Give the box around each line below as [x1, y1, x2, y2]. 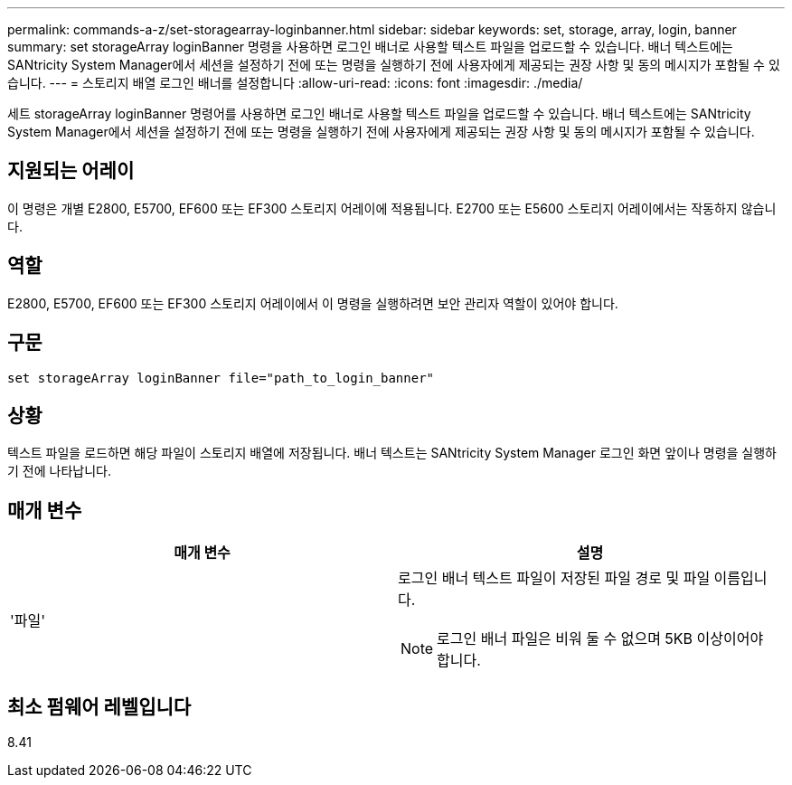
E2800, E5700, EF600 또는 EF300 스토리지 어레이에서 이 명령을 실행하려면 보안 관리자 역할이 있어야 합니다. [7, 295, 618, 311]
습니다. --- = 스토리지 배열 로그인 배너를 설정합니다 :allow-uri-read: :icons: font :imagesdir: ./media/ [7, 75, 583, 90]
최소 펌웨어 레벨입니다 [7, 695, 192, 718]
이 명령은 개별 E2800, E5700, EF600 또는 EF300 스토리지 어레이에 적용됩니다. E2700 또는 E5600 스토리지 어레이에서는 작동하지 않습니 [7, 200, 777, 216]
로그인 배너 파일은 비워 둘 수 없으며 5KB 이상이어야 [437, 629, 764, 648]
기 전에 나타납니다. [7, 463, 111, 479]
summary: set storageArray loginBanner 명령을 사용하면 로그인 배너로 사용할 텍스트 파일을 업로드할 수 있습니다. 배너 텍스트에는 [7, 39, 733, 54]
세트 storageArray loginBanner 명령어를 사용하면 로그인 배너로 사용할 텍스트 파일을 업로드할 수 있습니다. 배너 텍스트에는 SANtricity [7, 106, 751, 121]
